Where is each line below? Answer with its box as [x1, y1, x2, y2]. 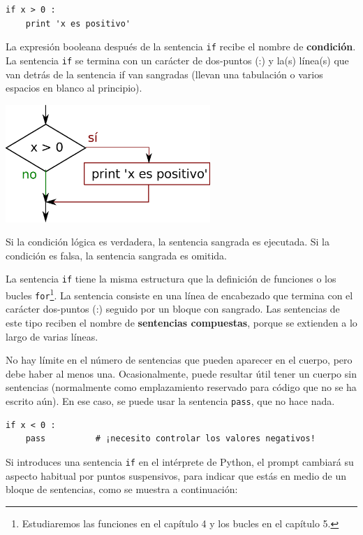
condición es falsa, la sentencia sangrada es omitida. [6, 248, 227, 262]
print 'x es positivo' [25, 18, 131, 29]
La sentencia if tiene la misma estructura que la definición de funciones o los [6, 271, 336, 286]
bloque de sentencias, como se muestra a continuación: [6, 482, 238, 497]
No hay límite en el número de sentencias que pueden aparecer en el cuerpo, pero [6, 352, 353, 367]
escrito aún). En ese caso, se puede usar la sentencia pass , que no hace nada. [6, 394, 335, 408]
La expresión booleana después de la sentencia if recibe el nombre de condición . [6, 39, 356, 54]
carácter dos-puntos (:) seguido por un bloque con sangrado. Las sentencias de [6, 301, 340, 316]
